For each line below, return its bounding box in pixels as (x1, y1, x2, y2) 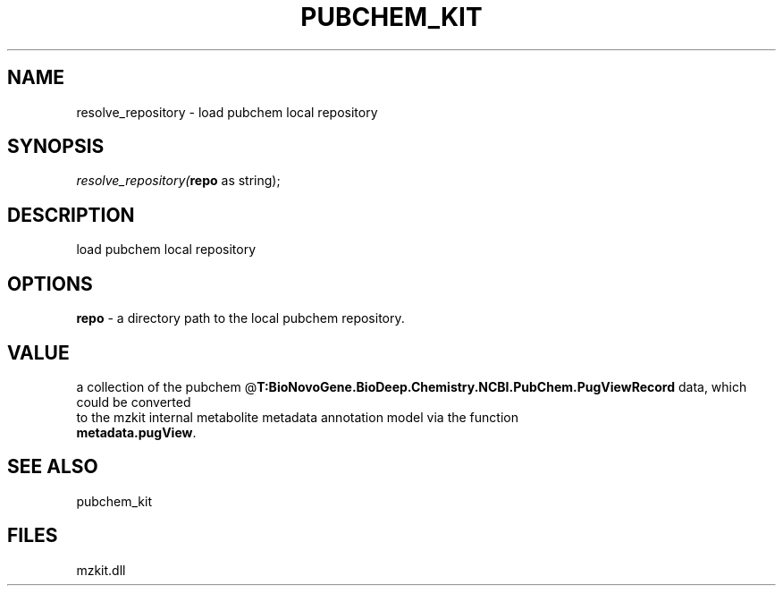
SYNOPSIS (7, 135, 105, 158)
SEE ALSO (7, 455, 98, 479)
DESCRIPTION (7, 203, 135, 226)
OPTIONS (7, 272, 93, 295)
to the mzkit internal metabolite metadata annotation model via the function (76, 409, 518, 425)
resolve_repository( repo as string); (76, 173, 281, 189)
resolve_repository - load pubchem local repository (76, 104, 378, 120)
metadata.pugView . (76, 424, 197, 440)
